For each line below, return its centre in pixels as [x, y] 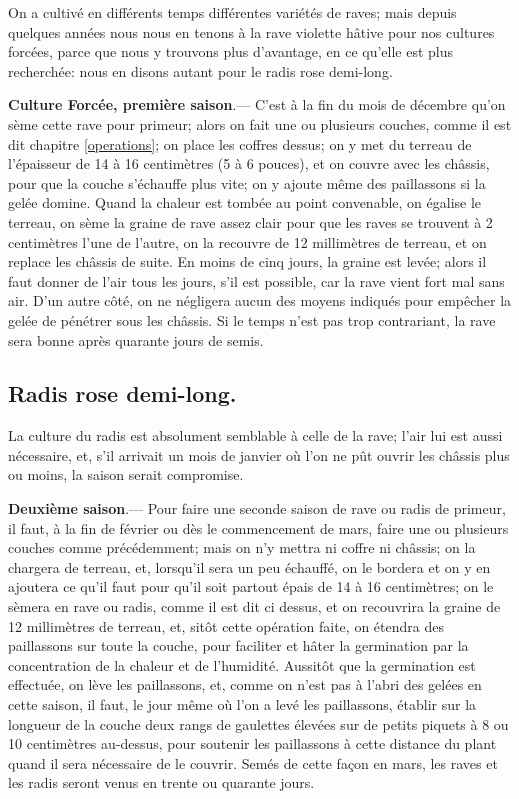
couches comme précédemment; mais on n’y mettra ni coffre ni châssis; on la [242, 547]
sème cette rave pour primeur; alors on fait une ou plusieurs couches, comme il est [260, 123]
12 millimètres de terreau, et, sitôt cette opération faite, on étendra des [226, 625]
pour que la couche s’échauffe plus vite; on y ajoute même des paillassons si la [247, 182]
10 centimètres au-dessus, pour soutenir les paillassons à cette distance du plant [252, 743]
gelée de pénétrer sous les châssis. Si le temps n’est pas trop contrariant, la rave [252, 319]
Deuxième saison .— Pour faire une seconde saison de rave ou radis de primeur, [257, 508]
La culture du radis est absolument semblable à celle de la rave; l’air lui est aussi [255, 435]
